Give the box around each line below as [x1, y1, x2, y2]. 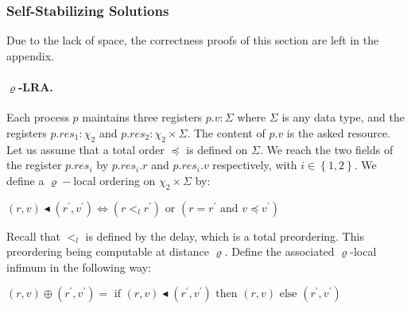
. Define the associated [224, 243, 335, 260]
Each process [6, 109, 69, 126]
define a [6, 172, 45, 188]
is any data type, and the [281, 109, 405, 126]
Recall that [6, 227, 60, 244]
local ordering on [73, 172, 156, 188]
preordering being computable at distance [6, 243, 209, 260]
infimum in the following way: [6, 258, 152, 275]
